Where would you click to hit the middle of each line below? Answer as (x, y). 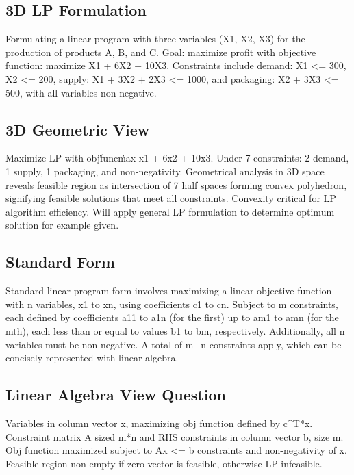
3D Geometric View (78, 129)
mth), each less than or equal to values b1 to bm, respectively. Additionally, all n (175, 330)
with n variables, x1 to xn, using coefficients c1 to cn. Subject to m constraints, (172, 304)
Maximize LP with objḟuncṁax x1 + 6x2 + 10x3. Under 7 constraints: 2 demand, (177, 158)
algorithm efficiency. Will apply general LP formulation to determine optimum (170, 211)
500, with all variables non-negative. (81, 92)
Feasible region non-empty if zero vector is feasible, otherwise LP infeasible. (164, 463)
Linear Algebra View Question (116, 395)
